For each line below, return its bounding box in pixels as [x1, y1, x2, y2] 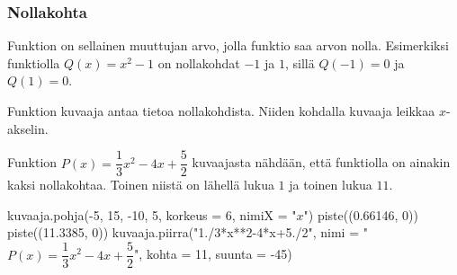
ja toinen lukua [289, 175, 372, 194]
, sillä [284, 53, 315, 72]
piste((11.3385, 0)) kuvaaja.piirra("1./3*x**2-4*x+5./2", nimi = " [7, 223, 368, 242]
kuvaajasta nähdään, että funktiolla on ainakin [192, 153, 451, 172]
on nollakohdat [157, 53, 240, 72]
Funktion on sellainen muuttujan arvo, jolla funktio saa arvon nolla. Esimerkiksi [7, 36, 449, 55]
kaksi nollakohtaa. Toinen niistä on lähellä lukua [7, 175, 274, 194]
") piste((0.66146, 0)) [303, 205, 418, 224]
